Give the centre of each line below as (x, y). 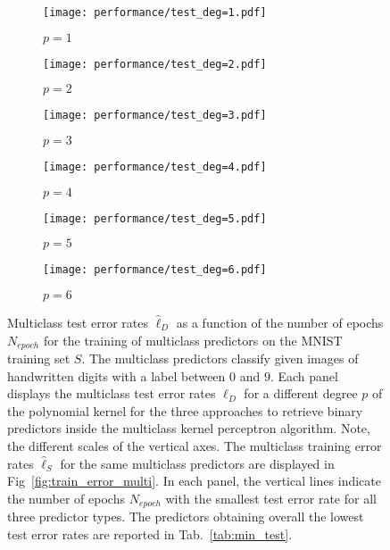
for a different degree (301, 393)
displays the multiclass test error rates (112, 393)
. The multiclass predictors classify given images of (220, 358)
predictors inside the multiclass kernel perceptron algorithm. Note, (189, 428)
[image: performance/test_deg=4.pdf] (155, 167)
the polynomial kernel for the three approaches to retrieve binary (185, 410)
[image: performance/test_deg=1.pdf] (155, 12)
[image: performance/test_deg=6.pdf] (155, 270)
